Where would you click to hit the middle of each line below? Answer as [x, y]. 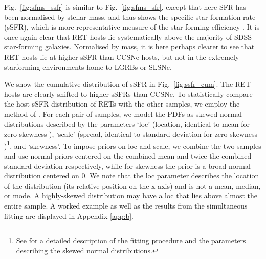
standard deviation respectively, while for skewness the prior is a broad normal [127, 165]
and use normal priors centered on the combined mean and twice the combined [128, 155]
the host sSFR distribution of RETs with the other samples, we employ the [122, 104]
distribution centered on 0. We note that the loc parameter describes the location [132, 176]
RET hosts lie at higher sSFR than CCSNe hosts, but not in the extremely [122, 56]
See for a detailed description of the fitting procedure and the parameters [131, 240]
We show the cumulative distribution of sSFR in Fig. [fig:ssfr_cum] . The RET [127, 84]
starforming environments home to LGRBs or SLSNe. [88, 67]
